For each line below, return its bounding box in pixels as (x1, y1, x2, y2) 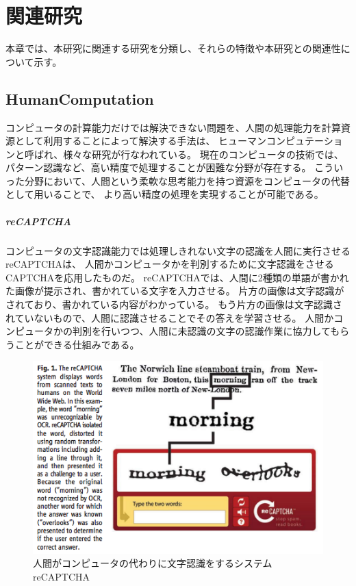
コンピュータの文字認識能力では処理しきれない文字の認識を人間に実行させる (5, 243, 351, 257)
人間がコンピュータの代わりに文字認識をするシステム (33, 556, 272, 570)
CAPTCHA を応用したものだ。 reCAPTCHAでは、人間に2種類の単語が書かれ (5, 270, 349, 284)
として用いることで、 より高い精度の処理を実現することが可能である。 (5, 187, 324, 201)
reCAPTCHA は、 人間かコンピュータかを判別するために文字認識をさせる (5, 257, 334, 271)
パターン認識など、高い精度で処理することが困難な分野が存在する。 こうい (5, 160, 344, 175)
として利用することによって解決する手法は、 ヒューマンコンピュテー (14, 133, 324, 148)
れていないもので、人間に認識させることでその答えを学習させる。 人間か (5, 310, 334, 324)
